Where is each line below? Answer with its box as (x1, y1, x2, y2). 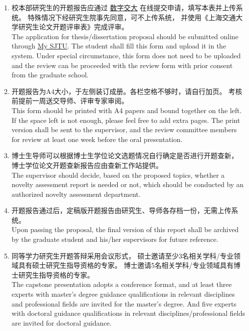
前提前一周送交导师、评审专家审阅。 (11, 95, 128, 106)
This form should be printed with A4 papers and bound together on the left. (11, 105, 242, 115)
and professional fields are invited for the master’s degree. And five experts (11, 298, 237, 308)
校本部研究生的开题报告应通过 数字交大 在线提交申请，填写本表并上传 (11, 2, 236, 12)
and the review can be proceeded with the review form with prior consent (11, 60, 233, 70)
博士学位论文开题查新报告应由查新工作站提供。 (11, 160, 163, 170)
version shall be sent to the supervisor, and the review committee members (11, 124, 237, 135)
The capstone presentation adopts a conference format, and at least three (11, 279, 232, 289)
